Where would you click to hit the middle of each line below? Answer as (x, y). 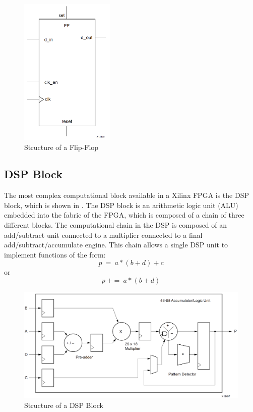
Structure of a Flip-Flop (61, 147)
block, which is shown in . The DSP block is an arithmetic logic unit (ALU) (121, 205)
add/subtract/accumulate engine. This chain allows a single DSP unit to (116, 245)
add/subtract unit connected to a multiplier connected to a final (103, 235)
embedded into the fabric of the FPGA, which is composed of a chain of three (124, 215)
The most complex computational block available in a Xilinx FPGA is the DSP (126, 195)
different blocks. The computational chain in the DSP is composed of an (116, 225)
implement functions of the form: (55, 254)
